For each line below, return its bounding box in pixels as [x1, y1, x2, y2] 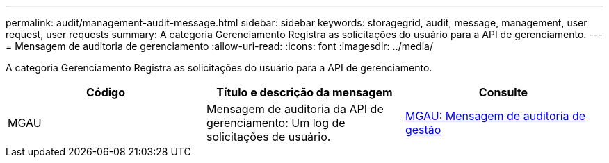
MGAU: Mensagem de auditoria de [405, 109, 586, 123]
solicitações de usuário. [206, 130, 331, 144]
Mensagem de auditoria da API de [206, 102, 384, 116]
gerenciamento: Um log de [206, 116, 346, 130]
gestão [405, 123, 441, 137]
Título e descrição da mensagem [216, 85, 393, 99]
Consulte [478, 85, 528, 99]
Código [86, 85, 125, 99]
